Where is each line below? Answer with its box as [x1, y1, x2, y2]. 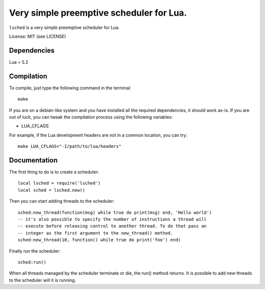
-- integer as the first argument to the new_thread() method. [18, 230, 173, 236]
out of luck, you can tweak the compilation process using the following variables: [9, 114, 173, 120]
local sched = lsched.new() [18, 187, 85, 193]
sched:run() [18, 259, 47, 265]
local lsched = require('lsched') [18, 181, 101, 186]
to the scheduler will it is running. [9, 277, 76, 283]
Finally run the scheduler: [9, 248, 61, 254]
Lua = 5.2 [9, 59, 28, 65]
